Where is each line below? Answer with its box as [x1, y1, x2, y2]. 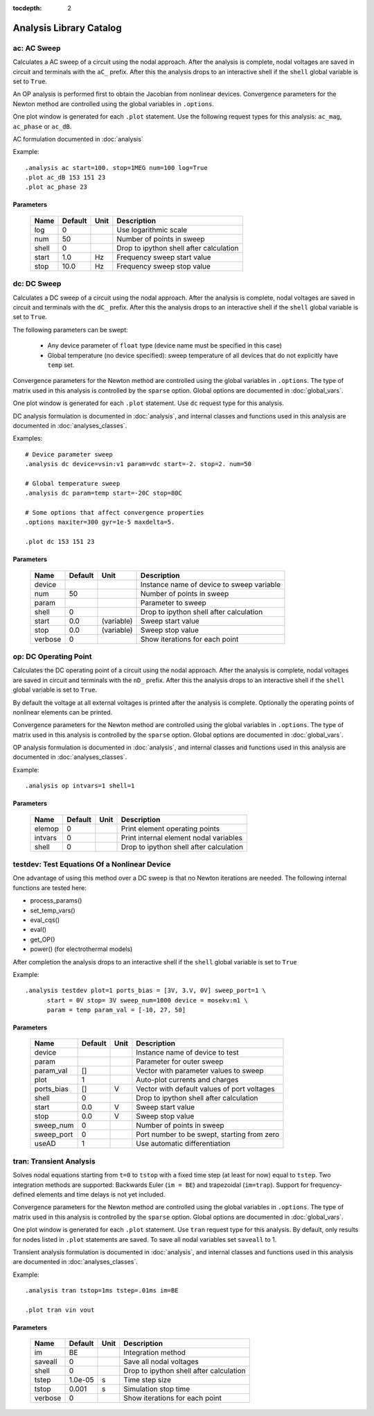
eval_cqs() [30, 916, 60, 924]
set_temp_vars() [30, 906, 75, 914]
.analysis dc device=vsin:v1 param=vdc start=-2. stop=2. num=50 [25, 460, 252, 468]
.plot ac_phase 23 [25, 183, 88, 191]
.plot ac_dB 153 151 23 [25, 173, 106, 182]
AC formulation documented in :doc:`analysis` [12, 135, 143, 143]
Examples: [12, 434, 43, 443]
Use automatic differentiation [136, 1138, 231, 1148]
